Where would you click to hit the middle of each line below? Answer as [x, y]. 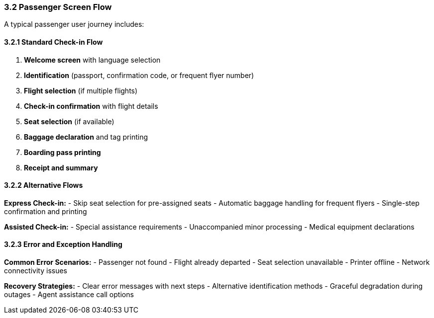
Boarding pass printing [62, 152]
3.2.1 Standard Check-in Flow [54, 42]
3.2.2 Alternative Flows [44, 185]
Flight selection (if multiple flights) [81, 90]
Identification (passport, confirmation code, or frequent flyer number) [139, 75]
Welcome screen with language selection [92, 60]
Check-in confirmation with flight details [91, 106]
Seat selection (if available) [69, 121]
